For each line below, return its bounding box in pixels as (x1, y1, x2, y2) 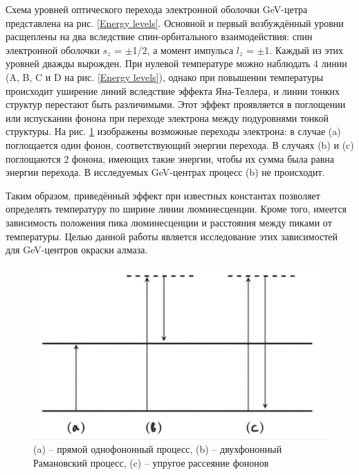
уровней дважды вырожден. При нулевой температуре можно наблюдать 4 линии (6, 56, 347, 71)
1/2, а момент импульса (132, 42, 234, 57)
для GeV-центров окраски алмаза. (6, 242, 148, 257)
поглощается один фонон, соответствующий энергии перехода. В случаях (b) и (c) (6, 137, 354, 152)
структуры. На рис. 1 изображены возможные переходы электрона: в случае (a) (6, 124, 341, 138)
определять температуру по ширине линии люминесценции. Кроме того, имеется (6, 201, 347, 216)
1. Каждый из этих (264, 42, 344, 57)
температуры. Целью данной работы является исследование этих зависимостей (6, 228, 338, 243)
